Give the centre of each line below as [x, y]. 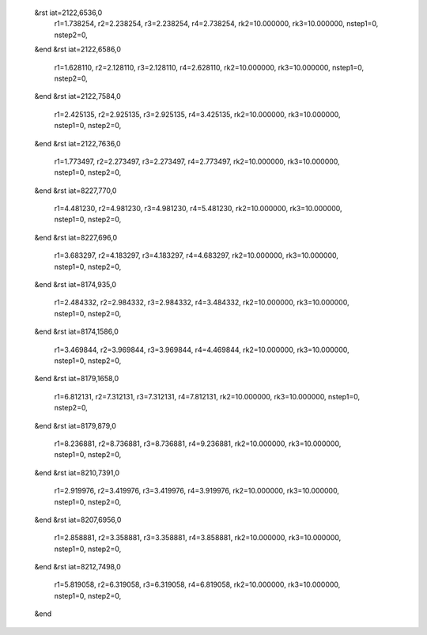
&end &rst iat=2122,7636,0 [78, 143]
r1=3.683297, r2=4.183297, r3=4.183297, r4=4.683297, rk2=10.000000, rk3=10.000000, [196, 255]
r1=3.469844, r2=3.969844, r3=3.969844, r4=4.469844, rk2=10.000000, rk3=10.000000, [202, 350]
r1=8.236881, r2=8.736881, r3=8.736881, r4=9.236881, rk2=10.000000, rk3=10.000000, [198, 444]
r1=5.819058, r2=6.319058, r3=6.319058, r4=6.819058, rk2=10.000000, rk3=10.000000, [197, 584]
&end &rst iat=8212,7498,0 [78, 567]
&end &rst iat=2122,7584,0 [78, 96]
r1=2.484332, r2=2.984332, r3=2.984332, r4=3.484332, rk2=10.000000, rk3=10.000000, [202, 302]
